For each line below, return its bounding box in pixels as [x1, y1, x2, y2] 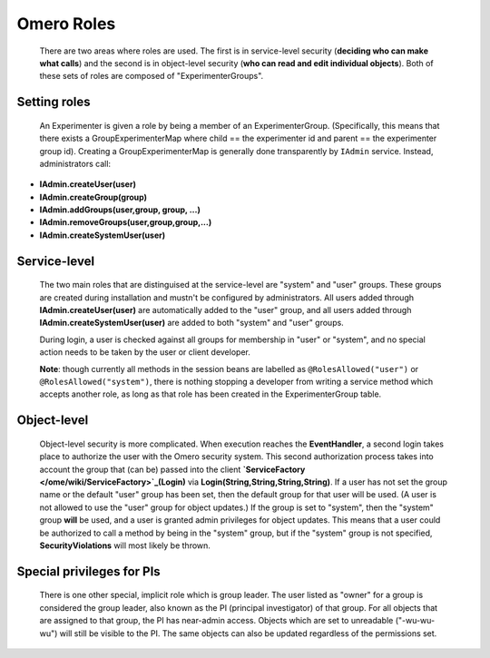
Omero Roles [16, 14, 116, 34]
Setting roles [16, 94, 91, 110]
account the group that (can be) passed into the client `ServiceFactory [39, 464, 306, 475]
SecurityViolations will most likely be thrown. [39, 540, 211, 551]
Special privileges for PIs [16, 564, 161, 579]
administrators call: [39, 158, 112, 169]
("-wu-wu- [395, 615, 436, 626]
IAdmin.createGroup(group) [39, 192, 148, 202]
